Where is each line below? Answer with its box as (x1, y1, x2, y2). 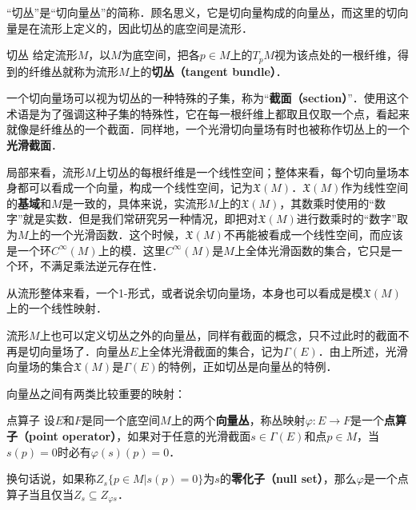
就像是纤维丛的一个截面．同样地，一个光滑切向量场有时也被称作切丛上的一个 (6, 121, 410, 137)
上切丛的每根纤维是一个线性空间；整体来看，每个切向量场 (95, 163, 398, 180)
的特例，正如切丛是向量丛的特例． (158, 358, 338, 375)
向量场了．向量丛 (39, 342, 130, 359)
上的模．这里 (98, 241, 166, 258)
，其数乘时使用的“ (279, 194, 374, 211)
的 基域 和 (6, 194, 51, 211)
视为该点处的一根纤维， (274, 46, 398, 63)
